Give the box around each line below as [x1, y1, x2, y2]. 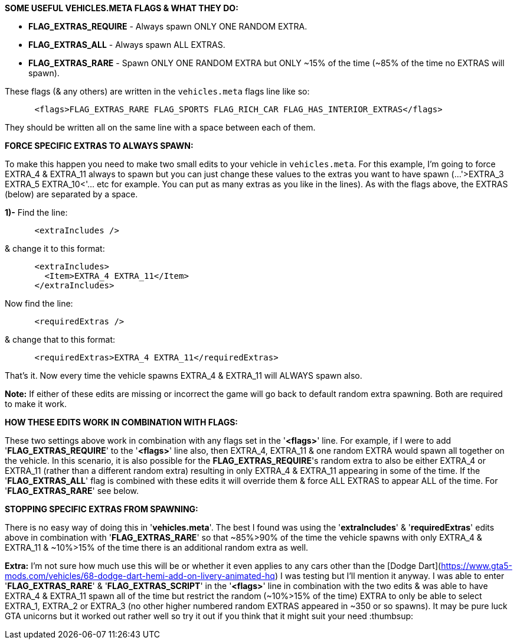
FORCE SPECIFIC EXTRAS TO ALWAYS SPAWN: [5, 141, 194, 151]
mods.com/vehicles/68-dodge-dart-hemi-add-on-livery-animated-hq [5, 571, 275, 581]
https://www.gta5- [441, 561, 512, 571]
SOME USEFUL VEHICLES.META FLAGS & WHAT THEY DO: [5, 3, 238, 13]
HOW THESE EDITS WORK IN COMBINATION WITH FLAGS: [5, 417, 238, 427]
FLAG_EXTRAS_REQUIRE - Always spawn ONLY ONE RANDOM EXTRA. [28, 21, 307, 31]
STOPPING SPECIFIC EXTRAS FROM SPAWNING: [5, 504, 198, 514]
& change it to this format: [5, 243, 105, 253]
